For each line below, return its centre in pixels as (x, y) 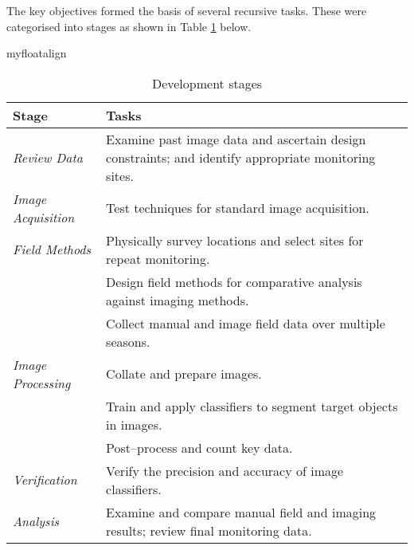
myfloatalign (37, 53)
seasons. (128, 341)
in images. (134, 424)
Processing (42, 383)
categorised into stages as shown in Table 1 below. (129, 26)
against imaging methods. (178, 300)
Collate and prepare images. (184, 374)
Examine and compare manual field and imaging (241, 512)
